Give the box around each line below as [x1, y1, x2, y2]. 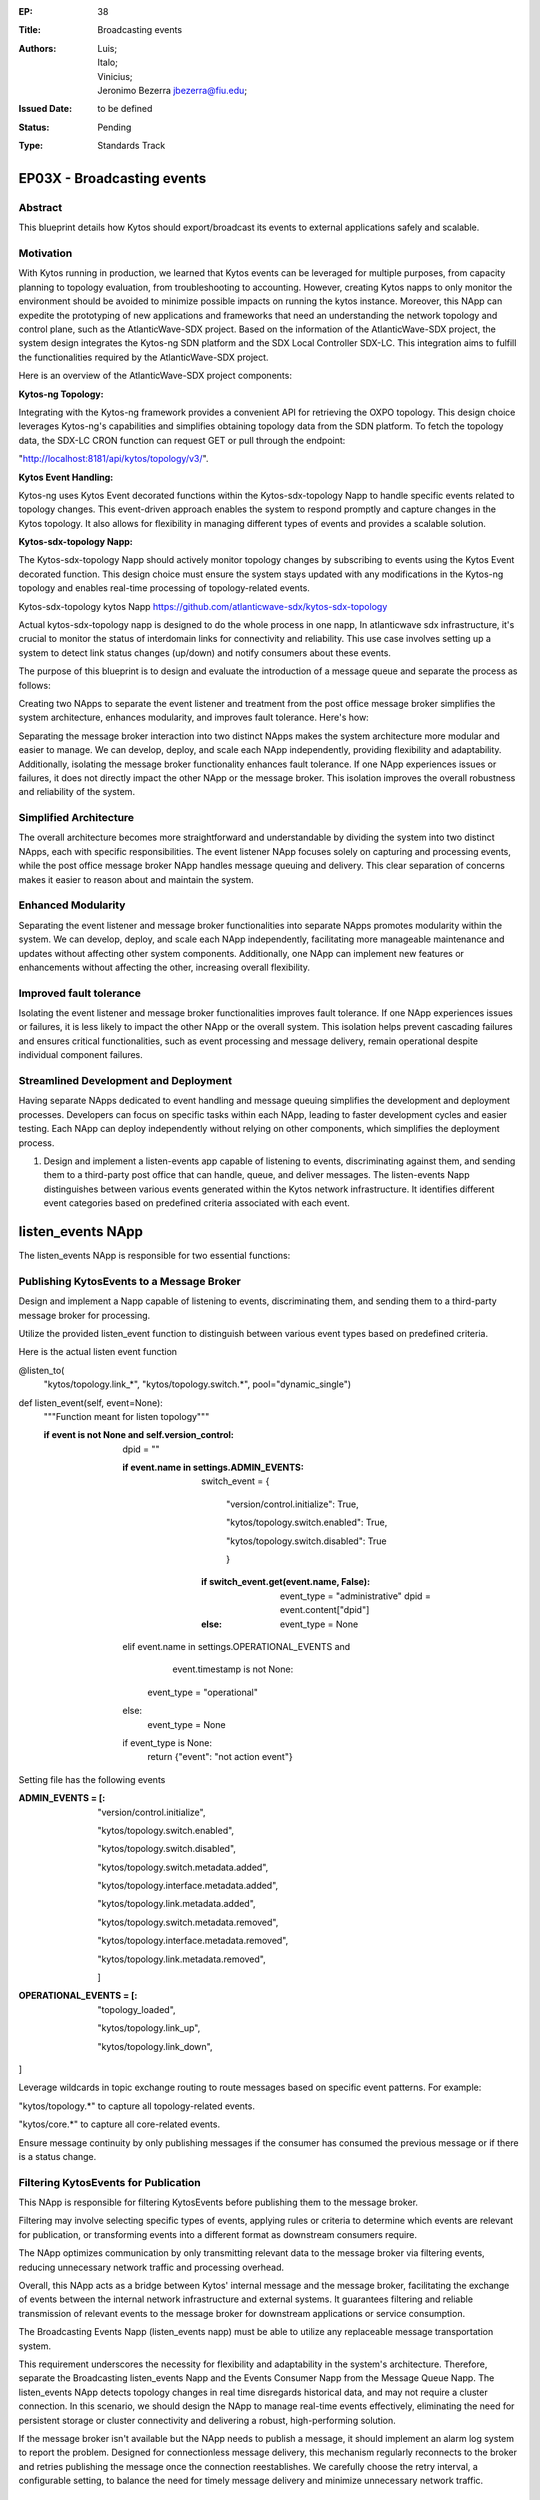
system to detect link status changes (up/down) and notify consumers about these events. [18, 646, 392, 659]
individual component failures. [18, 1049, 144, 1061]
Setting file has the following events [18, 1773, 166, 1785]
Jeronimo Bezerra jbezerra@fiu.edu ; [97, 84, 248, 96]
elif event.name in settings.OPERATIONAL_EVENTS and [122, 1640, 351, 1652]
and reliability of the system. [18, 786, 135, 798]
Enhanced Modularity [18, 898, 126, 912]
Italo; [97, 56, 119, 69]
